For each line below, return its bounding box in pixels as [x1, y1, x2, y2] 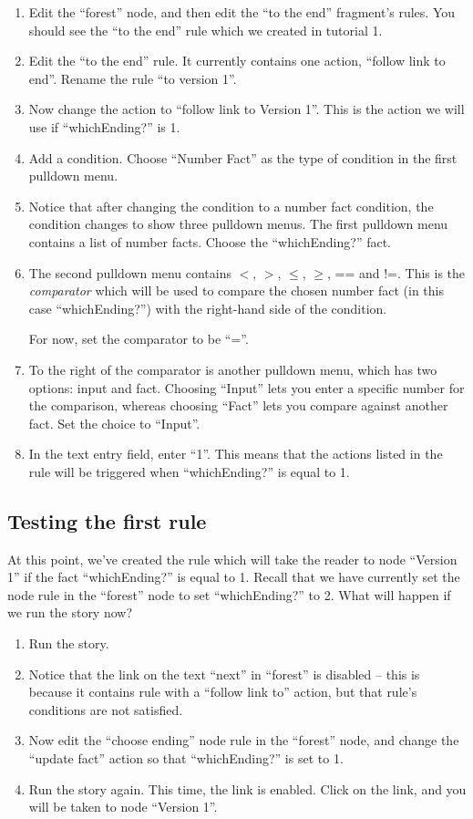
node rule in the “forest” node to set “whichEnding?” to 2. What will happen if [7, 585, 451, 604]
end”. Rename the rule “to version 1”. [28, 68, 237, 88]
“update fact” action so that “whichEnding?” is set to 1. [28, 749, 344, 768]
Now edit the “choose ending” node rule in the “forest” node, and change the [28, 731, 459, 750]
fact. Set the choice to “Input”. [28, 413, 201, 432]
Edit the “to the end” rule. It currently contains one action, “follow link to [28, 51, 446, 70]
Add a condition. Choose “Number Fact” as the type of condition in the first [28, 148, 458, 167]
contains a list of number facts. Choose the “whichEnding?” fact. [28, 232, 392, 251]
